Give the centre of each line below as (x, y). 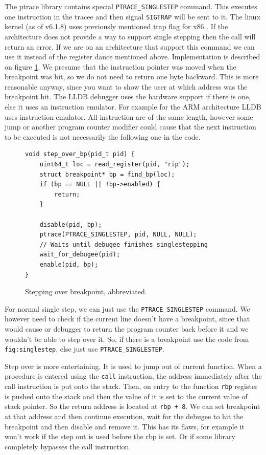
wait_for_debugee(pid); (80, 255)
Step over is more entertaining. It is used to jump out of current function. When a (133, 366)
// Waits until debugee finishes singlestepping (124, 244)
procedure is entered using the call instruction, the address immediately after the (133, 376)
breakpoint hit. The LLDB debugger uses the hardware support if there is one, (128, 96)
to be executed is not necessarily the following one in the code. (103, 136)
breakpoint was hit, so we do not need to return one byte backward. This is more (132, 77)
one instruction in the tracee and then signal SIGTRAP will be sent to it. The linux (132, 16)
